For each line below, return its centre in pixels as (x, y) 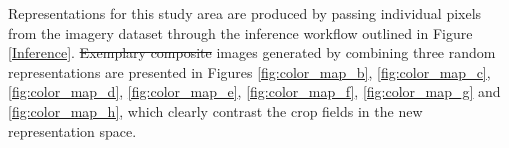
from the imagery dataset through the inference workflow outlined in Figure (240, 32)
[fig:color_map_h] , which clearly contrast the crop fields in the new (215, 110)
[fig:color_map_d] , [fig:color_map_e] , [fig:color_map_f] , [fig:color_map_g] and (254, 91)
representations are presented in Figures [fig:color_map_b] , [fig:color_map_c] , (249, 71)
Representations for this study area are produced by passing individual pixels (245, 13)
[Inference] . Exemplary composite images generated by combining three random (252, 52)
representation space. (72, 130)
